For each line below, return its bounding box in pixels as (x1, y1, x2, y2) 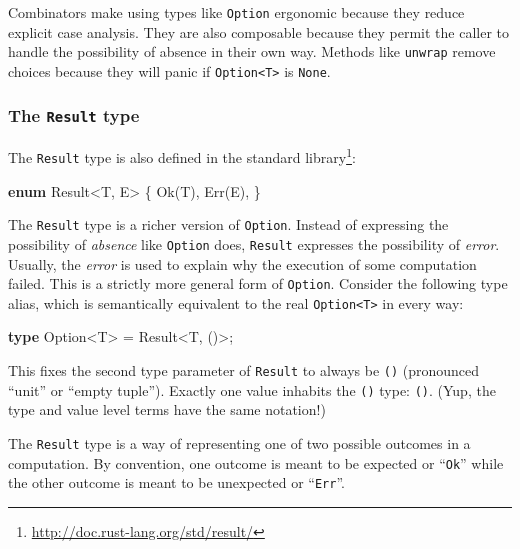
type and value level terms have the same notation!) (8, 399, 326, 420)
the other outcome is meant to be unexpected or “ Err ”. (8, 472, 345, 493)
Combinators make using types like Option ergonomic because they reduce (8, 2, 465, 22)
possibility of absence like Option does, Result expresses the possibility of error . (8, 233, 500, 254)
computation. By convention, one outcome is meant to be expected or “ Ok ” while (8, 452, 504, 473)
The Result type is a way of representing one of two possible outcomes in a (8, 432, 471, 453)
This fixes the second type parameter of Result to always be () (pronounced (8, 360, 480, 381)
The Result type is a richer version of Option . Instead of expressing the (8, 214, 449, 235)
